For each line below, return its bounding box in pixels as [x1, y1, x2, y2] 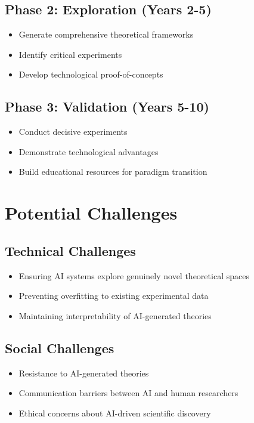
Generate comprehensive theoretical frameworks [18, 28, 194, 41]
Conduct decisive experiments [18, 125, 128, 138]
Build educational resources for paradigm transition [18, 165, 207, 178]
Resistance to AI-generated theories [18, 366, 149, 379]
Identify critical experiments [18, 48, 122, 60]
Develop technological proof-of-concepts [18, 68, 163, 81]
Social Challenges [5, 338, 114, 357]
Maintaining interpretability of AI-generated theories [18, 309, 212, 322]
